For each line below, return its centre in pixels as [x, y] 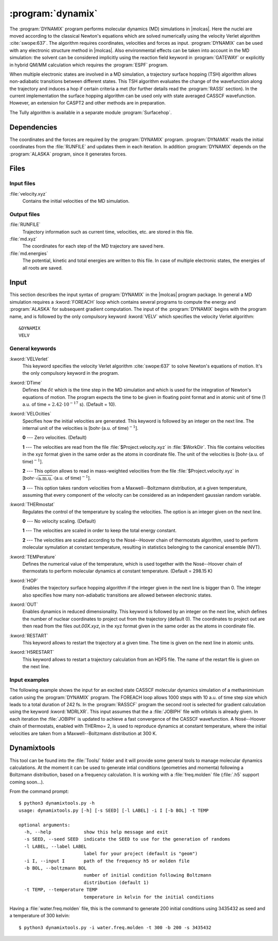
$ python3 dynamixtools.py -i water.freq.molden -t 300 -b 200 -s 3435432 [115, 927]
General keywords [33, 348]
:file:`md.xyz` [23, 239]
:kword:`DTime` [26, 382]
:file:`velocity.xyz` [28, 194]
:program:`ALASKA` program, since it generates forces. [68, 154]
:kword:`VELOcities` [30, 414]
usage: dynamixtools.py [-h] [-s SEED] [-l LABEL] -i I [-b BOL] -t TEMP [114, 810]
